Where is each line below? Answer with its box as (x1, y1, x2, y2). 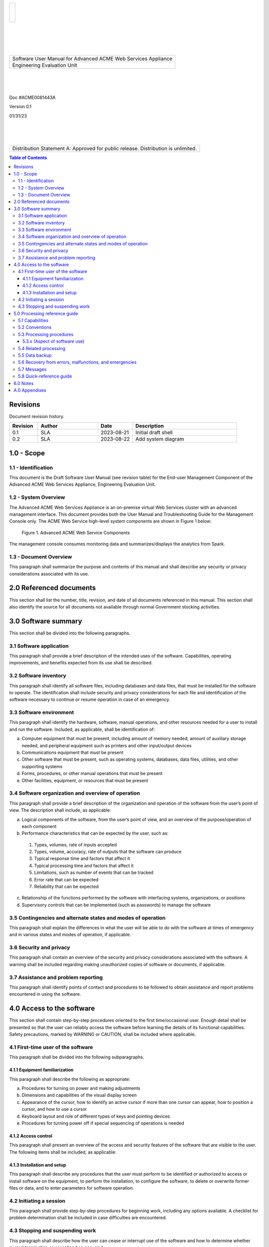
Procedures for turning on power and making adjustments (21, 1085, 140, 1091)
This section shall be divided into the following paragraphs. (9, 630, 131, 636)
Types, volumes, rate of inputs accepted (34, 841, 117, 847)
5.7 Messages (18, 366, 47, 372)
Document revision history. (9, 413, 65, 419)
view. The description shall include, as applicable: (9, 807, 112, 813)
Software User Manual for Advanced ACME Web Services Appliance (12, 55, 173, 62)
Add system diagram (135, 435, 184, 442)
